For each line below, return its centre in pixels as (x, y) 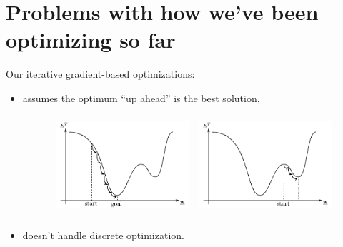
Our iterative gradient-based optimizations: (100, 74)
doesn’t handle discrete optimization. (103, 235)
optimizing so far (91, 40)
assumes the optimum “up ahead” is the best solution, (141, 97)
